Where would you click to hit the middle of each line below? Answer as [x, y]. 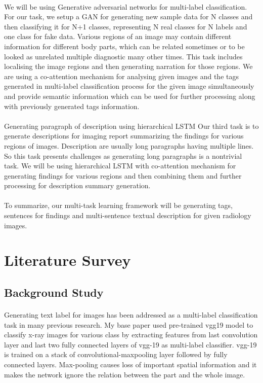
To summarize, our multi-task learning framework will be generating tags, [118, 205]
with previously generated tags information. [72, 106]
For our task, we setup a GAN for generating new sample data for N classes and [128, 16]
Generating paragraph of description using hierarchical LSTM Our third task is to [131, 126]
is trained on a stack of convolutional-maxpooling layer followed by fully [116, 354]
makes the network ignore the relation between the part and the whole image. [125, 374]
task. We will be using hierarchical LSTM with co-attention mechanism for [120, 166]
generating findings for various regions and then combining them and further [123, 175]
